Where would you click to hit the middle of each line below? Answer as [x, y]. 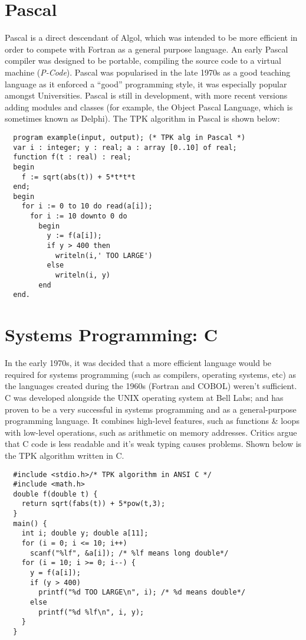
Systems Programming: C [111, 334]
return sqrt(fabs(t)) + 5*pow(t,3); [93, 504]
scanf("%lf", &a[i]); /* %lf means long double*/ [129, 553]
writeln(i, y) [83, 275]
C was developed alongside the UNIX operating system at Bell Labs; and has [144, 397]
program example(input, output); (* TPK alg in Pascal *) [129, 137]
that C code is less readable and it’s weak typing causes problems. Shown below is [153, 444]
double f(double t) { [55, 494]
